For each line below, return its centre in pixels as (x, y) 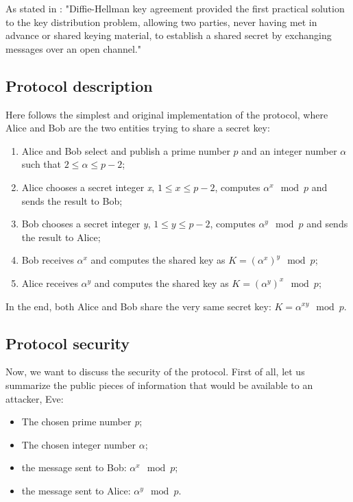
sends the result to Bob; (72, 200)
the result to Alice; (61, 237)
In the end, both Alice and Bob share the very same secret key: (138, 306)
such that (41, 164)
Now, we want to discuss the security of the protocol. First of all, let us (155, 372)
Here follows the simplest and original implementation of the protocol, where (167, 114)
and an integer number (289, 150)
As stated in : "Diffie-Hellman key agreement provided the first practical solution (175, 8)
